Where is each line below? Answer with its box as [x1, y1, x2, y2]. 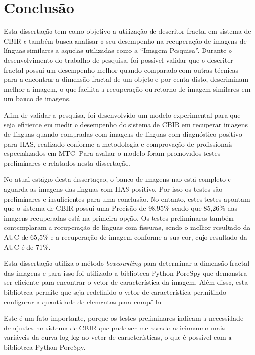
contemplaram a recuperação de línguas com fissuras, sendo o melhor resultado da [4, 222, 251, 232]
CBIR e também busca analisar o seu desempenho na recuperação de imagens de [4, 35, 247, 46]
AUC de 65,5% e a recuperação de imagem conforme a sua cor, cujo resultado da [4, 232, 247, 242]
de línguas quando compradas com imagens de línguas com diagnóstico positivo [4, 129, 242, 139]
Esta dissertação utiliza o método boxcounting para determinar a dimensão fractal [4, 258, 250, 268]
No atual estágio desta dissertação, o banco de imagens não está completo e [4, 174, 231, 184]
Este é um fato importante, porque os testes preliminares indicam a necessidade [4, 313, 244, 323]
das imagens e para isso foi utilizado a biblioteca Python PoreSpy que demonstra [4, 267, 247, 278]
